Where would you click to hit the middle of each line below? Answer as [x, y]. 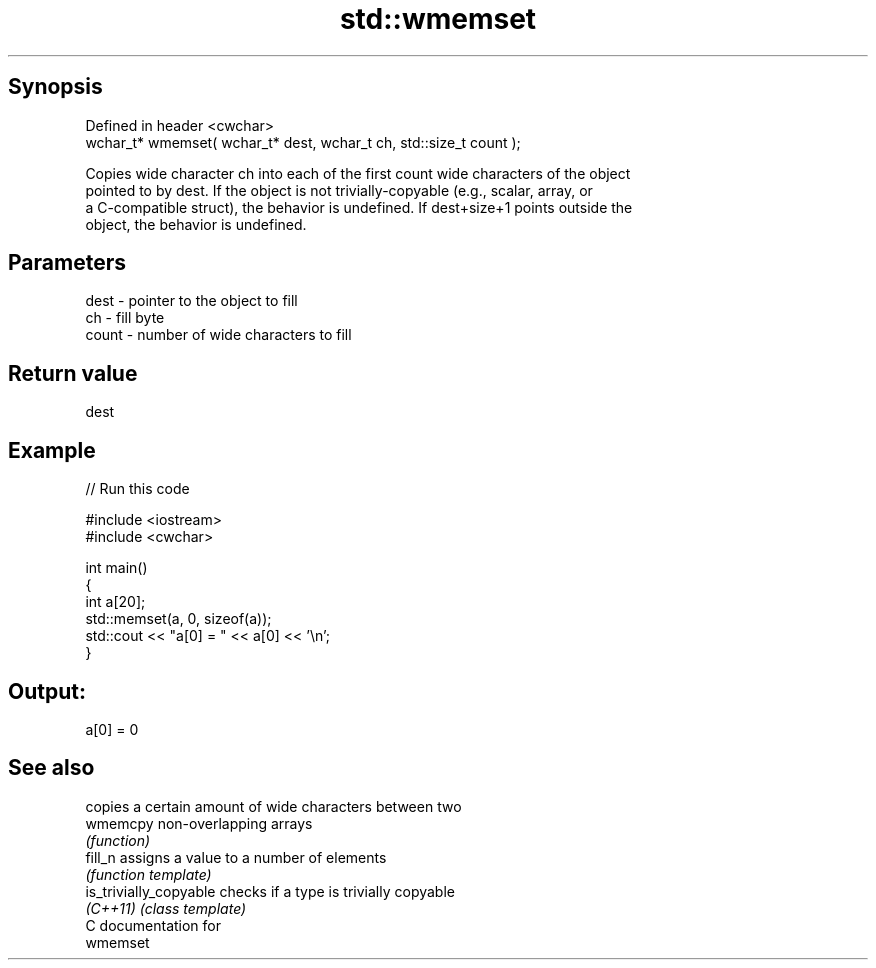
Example [52, 450]
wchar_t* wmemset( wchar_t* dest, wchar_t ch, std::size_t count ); [303, 142]
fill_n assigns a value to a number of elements [236, 857]
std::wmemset [438, 19]
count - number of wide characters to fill [218, 335]
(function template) [148, 874]
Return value [73, 373]
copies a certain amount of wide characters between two [273, 806]
